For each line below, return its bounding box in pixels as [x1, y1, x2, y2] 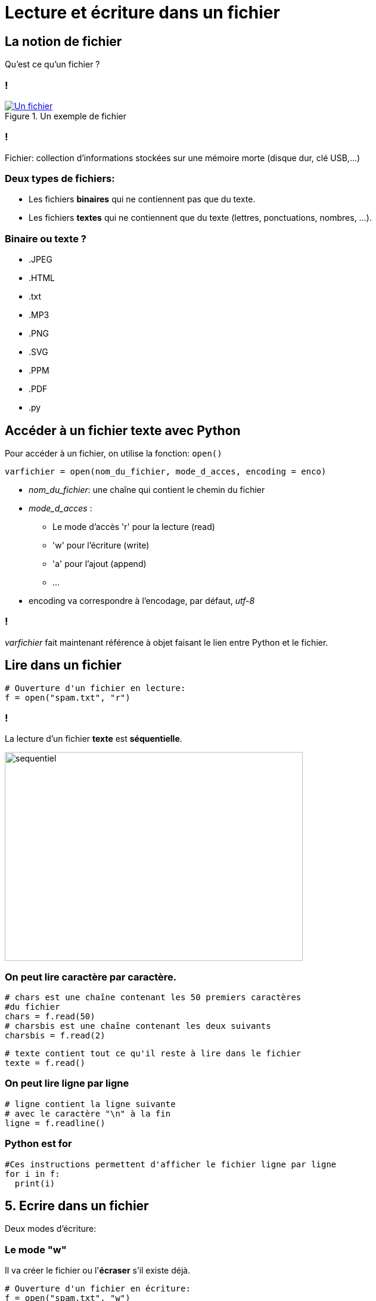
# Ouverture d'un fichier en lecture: [5, 683, 186, 693]
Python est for [5, 1137, 72, 1150]
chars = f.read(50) [5, 1012, 95, 1022]
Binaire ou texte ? [5, 232, 86, 245]
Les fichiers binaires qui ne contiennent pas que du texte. [29, 194, 256, 205]
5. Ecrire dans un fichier [5, 1198, 149, 1214]
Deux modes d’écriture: [5, 1223, 97, 1234]
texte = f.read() [5, 1058, 85, 1068]
